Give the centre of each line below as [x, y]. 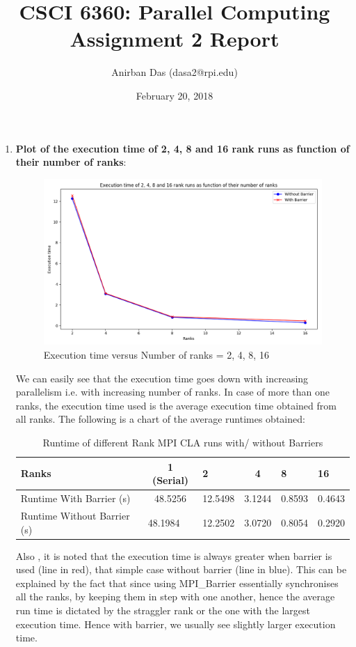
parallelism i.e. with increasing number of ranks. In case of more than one [173, 392]
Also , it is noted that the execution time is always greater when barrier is [174, 555]
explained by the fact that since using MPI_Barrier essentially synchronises [177, 583]
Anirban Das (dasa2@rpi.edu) [175, 72]
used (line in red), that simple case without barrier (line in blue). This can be [181, 569]
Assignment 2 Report [175, 39]
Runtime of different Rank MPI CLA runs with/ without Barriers [183, 443]
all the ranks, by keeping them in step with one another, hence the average [175, 597]
